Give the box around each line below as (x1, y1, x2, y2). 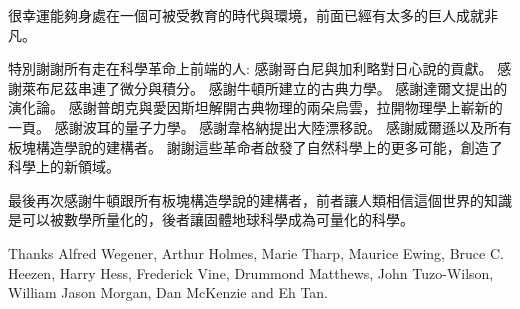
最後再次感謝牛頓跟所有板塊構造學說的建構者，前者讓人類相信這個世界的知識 (8, 189, 512, 210)
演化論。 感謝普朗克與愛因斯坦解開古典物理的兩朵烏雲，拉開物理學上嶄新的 (8, 97, 503, 118)
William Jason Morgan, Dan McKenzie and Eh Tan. (8, 282, 329, 303)
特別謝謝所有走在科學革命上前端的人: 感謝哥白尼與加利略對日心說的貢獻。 (8, 58, 493, 79)
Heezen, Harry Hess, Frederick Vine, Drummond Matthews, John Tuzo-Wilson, (8, 262, 494, 283)
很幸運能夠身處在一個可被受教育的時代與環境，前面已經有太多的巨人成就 (8, 5, 484, 25)
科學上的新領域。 (8, 156, 120, 177)
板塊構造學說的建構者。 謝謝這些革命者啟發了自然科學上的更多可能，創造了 (8, 136, 503, 157)
